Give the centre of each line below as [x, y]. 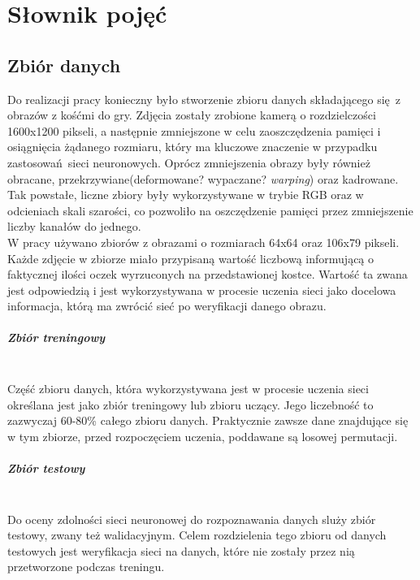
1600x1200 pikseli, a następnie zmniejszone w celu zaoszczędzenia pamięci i [194, 130]
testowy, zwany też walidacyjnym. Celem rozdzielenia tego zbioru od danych [197, 535]
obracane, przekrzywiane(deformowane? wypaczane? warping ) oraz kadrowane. [203, 178]
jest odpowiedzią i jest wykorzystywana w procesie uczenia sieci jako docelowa [202, 290]
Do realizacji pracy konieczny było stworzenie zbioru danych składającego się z [204, 99]
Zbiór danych [64, 65]
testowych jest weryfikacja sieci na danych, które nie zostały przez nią [181, 550]
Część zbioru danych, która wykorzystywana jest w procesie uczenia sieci [188, 389]
